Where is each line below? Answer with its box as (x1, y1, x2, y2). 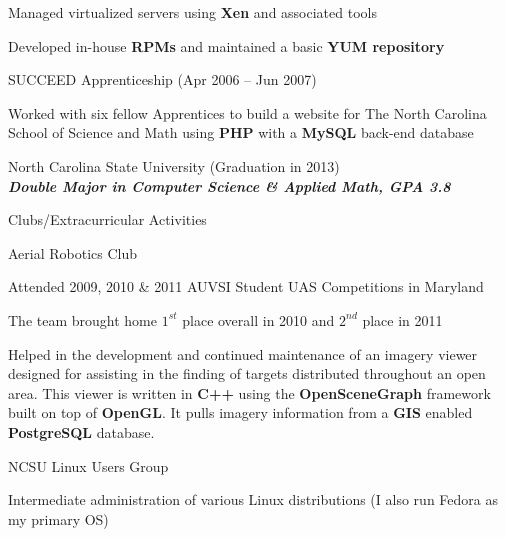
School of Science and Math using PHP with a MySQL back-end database (8, 122, 474, 143)
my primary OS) (8, 508, 109, 529)
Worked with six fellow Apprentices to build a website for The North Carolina (8, 102, 487, 123)
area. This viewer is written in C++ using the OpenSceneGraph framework (8, 382, 491, 403)
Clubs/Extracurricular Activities (8, 209, 207, 230)
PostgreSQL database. (8, 421, 155, 442)
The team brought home (8, 309, 157, 330)
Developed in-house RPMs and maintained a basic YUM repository (8, 35, 445, 56)
